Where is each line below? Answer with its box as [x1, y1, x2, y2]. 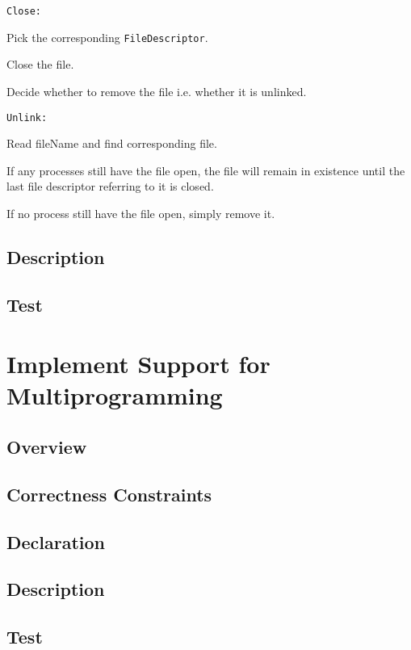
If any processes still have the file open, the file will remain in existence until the [6, 161, 405, 178]
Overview [6, 434, 87, 459]
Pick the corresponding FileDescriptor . [6, 28, 208, 45]
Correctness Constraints [6, 481, 212, 506]
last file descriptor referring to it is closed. [6, 178, 214, 195]
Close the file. [6, 56, 74, 73]
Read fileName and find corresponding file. [6, 135, 217, 152]
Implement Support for [6, 347, 271, 380]
